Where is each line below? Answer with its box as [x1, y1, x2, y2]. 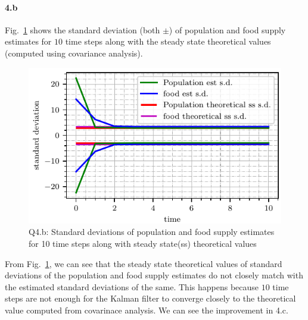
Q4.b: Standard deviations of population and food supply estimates [29, 225, 275, 238]
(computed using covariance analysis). [5, 46, 143, 59]
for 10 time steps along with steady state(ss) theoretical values [29, 237, 257, 249]
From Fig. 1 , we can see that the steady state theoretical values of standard [5, 257, 282, 269]
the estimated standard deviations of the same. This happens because [5, 280, 259, 293]
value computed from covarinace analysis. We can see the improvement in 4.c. [5, 303, 288, 316]
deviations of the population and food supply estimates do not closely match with [5, 269, 303, 281]
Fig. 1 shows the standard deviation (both [5, 23, 160, 36]
